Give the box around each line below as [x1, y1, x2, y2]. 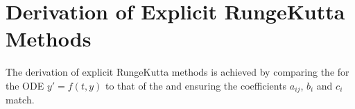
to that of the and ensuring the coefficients [105, 78, 287, 92]
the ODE [6, 78, 44, 92]
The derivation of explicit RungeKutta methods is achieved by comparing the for [6, 65, 349, 79]
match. [6, 92, 35, 107]
